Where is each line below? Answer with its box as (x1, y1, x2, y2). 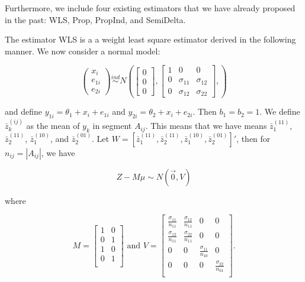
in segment (92, 119, 132, 132)
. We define (259, 105, 300, 118)
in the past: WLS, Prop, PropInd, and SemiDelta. (5, 13, 186, 25)
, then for (236, 132, 271, 144)
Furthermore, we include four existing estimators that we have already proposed (5, 2, 296, 14)
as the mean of (26, 119, 80, 132)
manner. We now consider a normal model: (5, 44, 160, 57)
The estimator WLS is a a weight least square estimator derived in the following (5, 33, 296, 46)
